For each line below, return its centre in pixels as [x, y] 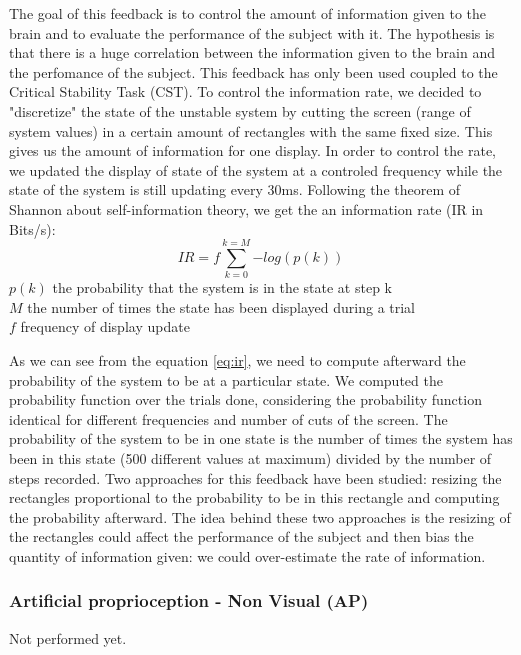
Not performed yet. [68, 637]
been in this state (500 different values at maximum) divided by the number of [250, 458]
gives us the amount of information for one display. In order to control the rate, [252, 150]
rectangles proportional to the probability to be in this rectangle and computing [254, 497]
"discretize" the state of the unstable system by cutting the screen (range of [240, 110]
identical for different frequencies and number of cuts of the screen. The [228, 418]
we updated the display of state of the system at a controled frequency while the [256, 169]
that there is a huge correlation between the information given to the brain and [252, 52]
